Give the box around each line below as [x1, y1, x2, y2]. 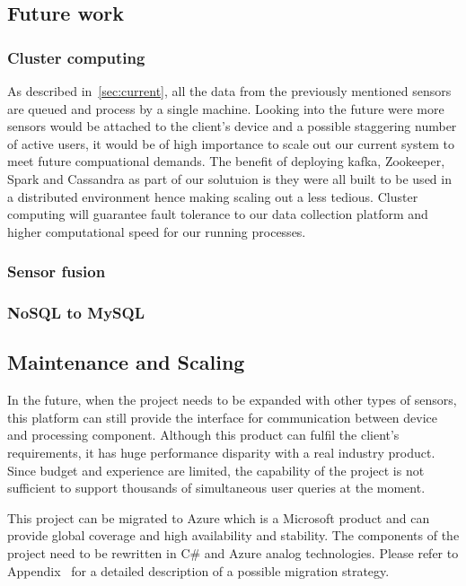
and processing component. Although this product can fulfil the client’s [7, 425, 400, 444]
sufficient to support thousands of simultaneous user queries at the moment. [7, 478, 426, 497]
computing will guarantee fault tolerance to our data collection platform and [7, 205, 428, 223]
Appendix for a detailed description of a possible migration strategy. [7, 561, 390, 580]
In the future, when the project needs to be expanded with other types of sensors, [7, 390, 457, 409]
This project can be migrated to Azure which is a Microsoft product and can [7, 508, 430, 527]
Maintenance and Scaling [7, 348, 245, 376]
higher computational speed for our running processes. [7, 222, 306, 241]
